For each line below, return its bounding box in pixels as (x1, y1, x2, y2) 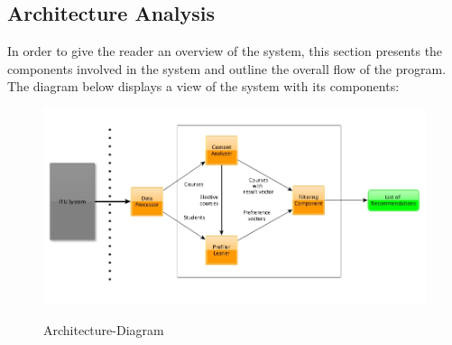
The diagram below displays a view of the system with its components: (7, 77, 400, 96)
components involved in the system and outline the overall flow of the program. (7, 59, 447, 78)
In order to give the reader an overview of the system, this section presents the (7, 42, 443, 61)
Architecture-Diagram (43, 321, 164, 340)
